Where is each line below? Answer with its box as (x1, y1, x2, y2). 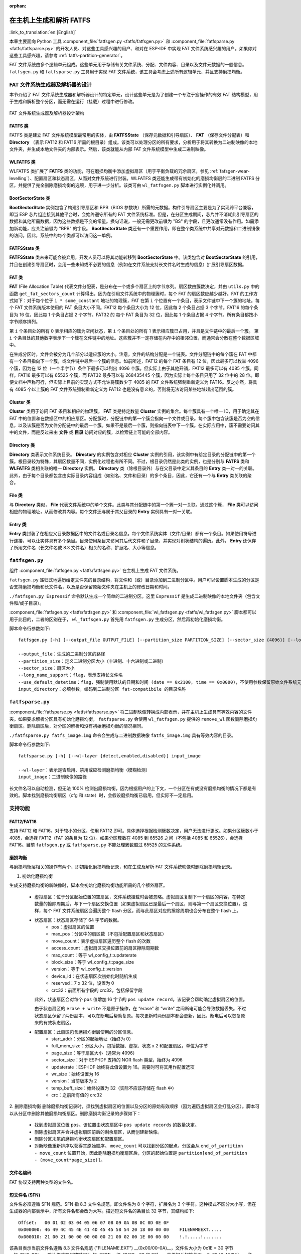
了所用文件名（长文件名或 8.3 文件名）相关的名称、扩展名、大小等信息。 (9, 545, 159, 551)
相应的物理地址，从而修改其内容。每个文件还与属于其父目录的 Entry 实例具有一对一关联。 (9, 509, 195, 515)
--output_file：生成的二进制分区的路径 (18, 651, 105, 657)
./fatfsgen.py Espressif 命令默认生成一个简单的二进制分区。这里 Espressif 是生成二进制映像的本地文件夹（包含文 (9, 593, 260, 599)
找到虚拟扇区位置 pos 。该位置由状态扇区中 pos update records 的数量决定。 (34, 1122, 199, 1128)
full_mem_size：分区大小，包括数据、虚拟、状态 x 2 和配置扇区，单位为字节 (51, 1043, 208, 1049)
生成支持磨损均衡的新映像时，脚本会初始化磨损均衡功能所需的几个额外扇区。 (9, 882, 168, 888)
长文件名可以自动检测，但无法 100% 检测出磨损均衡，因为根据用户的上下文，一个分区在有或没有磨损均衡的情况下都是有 (9, 785, 256, 791)
